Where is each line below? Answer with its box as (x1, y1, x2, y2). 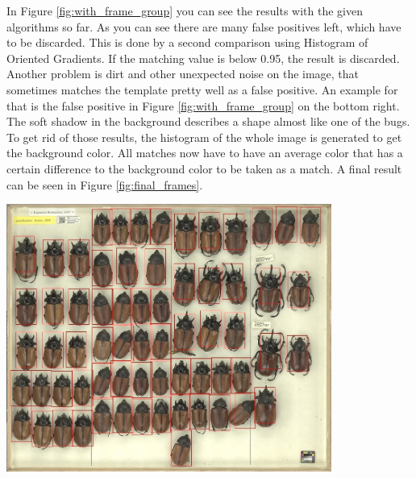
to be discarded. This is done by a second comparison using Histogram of (6, 34, 368, 51)
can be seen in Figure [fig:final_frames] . (6, 176, 203, 193)
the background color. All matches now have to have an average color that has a (6, 144, 403, 161)
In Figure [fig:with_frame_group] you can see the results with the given (6, 2, 363, 19)
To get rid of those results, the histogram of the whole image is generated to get (6, 128, 402, 145)
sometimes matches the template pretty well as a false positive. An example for (6, 81, 398, 98)
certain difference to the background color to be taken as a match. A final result (6, 160, 402, 177)
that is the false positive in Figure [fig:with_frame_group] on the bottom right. (6, 97, 400, 114)
